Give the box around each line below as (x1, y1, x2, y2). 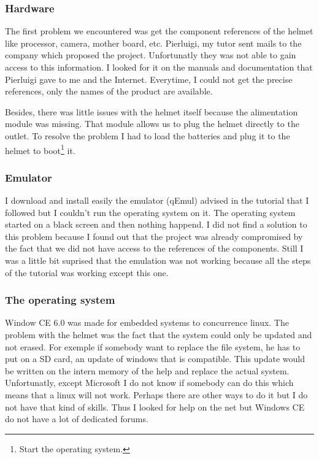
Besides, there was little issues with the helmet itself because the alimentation (5, 105, 298, 118)
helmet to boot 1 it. (5, 142, 75, 156)
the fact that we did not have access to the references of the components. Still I (5, 242, 304, 255)
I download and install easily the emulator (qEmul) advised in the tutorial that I (5, 194, 309, 207)
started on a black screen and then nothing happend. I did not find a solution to (5, 218, 307, 231)
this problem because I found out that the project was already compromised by (5, 229, 303, 242)
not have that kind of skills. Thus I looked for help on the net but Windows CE (5, 400, 305, 413)
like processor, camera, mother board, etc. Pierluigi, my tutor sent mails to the (5, 36, 302, 49)
